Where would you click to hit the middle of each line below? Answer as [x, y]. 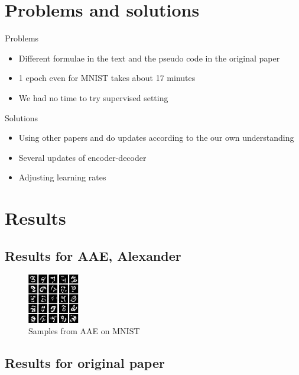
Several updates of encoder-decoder [82, 157]
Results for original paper [85, 363]
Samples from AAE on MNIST [84, 331]
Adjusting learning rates [62, 177]
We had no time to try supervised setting [93, 97]
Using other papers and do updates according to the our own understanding [156, 138]
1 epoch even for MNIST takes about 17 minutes [107, 78]
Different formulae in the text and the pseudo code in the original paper [149, 58]
